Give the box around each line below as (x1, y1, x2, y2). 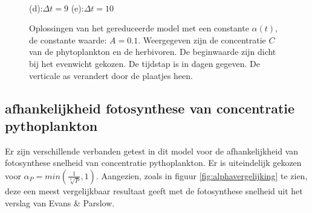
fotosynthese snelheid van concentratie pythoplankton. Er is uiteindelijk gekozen (5, 156, 302, 169)
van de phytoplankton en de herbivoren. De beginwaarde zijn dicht (29, 45, 276, 58)
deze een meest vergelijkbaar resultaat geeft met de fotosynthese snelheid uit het (5, 184, 303, 197)
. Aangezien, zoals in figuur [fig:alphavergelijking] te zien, (96, 169, 308, 182)
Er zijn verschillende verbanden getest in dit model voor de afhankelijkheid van (5, 144, 299, 157)
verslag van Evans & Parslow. (5, 196, 115, 209)
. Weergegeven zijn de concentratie (138, 33, 266, 46)
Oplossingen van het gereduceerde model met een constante (29, 22, 249, 34)
